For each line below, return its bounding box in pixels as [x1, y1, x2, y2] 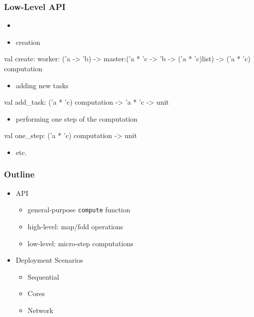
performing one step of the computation [15, 113, 137, 124]
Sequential [27, 271, 59, 282]
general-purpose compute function [27, 204, 130, 215]
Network [27, 305, 53, 315]
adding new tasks [15, 80, 69, 90]
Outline [4, 168, 35, 180]
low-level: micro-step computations [27, 238, 133, 248]
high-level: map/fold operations [27, 221, 124, 232]
